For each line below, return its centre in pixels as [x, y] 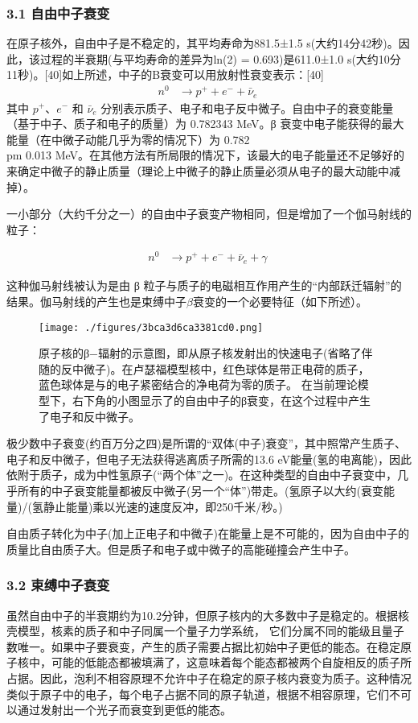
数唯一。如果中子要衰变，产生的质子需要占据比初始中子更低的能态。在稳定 [203, 646]
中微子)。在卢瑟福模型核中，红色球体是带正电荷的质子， [221, 368]
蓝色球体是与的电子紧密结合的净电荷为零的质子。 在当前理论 [198, 384]
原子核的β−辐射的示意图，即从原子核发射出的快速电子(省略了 [200, 353]
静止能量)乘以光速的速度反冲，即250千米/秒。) [163, 506]
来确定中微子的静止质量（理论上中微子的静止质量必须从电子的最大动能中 [198, 170]
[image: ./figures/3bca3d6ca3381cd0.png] [151, 327]
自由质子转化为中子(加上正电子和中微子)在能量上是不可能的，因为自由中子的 [208, 533]
